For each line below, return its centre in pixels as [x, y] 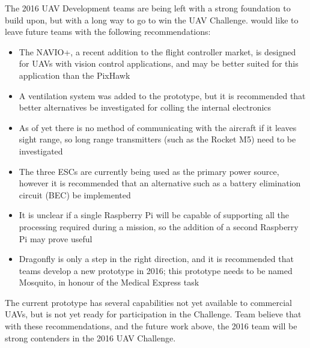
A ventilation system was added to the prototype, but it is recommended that [162, 95]
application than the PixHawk [74, 75]
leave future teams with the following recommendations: [108, 32]
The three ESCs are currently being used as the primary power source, [149, 171]
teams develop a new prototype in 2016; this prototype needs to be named [156, 270]
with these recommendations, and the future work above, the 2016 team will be [151, 326]
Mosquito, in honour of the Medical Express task [109, 282]
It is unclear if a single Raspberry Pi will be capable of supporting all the [154, 215]
